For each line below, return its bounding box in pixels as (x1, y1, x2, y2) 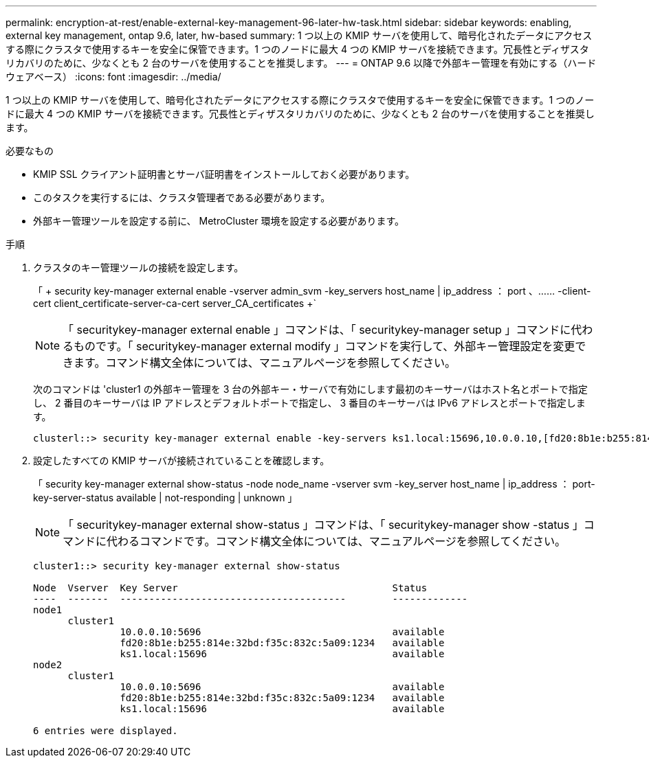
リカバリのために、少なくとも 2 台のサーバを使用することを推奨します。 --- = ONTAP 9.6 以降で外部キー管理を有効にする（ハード (5, 57, 597, 69)
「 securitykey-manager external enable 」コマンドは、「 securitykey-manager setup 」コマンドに (63, 323, 571, 337)
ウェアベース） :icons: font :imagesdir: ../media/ (5, 71, 221, 82)
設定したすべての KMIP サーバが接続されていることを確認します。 (33, 455, 330, 466)
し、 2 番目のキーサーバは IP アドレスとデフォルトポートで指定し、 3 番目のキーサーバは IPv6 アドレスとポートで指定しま (33, 397, 586, 409)
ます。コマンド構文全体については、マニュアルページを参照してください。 (74, 356, 456, 369)
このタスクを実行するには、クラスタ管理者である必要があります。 (33, 192, 331, 203)
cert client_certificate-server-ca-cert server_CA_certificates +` (33, 297, 316, 309)
